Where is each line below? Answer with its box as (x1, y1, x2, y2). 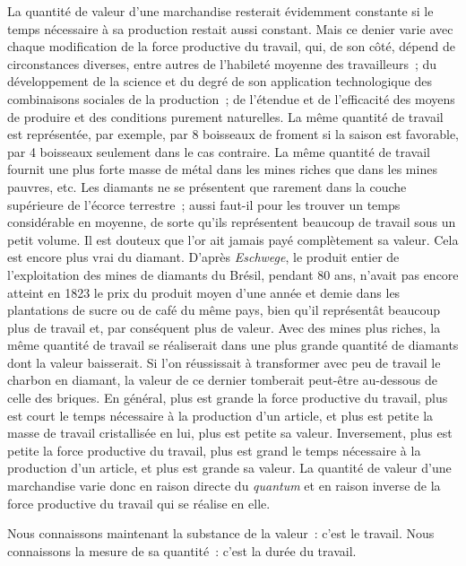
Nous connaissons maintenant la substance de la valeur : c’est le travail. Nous (7, 524, 435, 543)
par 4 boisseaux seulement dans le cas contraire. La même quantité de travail (7, 142, 431, 161)
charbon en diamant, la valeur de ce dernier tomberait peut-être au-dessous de (7, 370, 437, 389)
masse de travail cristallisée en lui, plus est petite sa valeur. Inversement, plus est (7, 423, 453, 442)
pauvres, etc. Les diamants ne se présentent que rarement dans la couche (7, 177, 407, 196)
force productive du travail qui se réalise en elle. (7, 493, 271, 512)
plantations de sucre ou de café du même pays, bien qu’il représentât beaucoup (7, 300, 441, 319)
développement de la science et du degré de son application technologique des (7, 72, 432, 91)
